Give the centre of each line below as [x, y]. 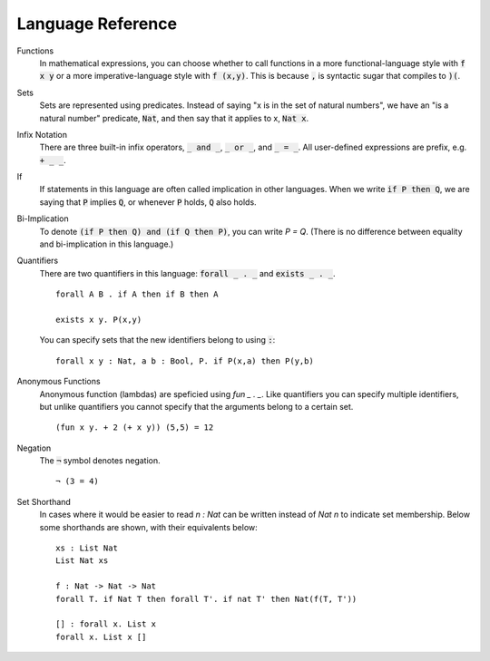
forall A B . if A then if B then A [137, 294]
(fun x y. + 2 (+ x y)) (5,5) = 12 [135, 428]
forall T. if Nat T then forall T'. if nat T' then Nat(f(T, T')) [206, 599]
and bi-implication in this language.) [107, 244]
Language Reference [97, 24]
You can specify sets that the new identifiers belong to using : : [157, 340]
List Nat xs [82, 561]
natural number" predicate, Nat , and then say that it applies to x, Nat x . [174, 118]
